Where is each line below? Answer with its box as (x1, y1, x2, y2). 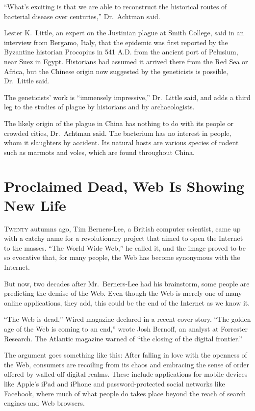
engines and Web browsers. (4, 398, 85, 408)
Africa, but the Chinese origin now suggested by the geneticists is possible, (4, 66, 229, 76)
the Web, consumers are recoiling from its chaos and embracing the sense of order (4, 359, 250, 369)
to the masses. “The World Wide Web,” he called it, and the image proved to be (4, 242, 246, 253)
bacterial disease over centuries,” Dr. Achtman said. (4, 11, 160, 21)
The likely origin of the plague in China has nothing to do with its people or (4, 118, 234, 128)
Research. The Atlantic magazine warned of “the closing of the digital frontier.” (4, 333, 242, 343)
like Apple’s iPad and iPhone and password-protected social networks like (4, 378, 225, 388)
